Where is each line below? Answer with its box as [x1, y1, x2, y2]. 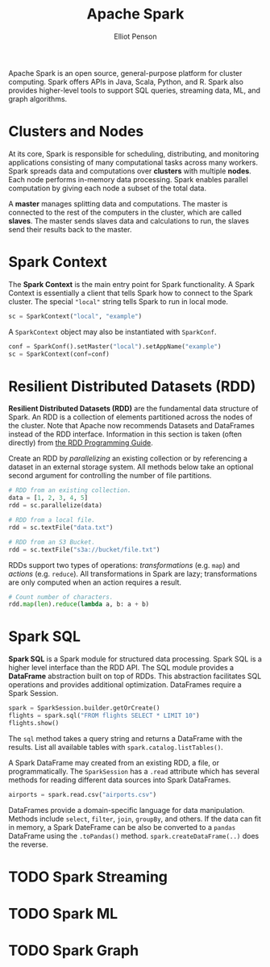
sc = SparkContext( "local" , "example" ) [8, 312, 143, 320]
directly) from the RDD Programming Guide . [8, 438, 153, 448]
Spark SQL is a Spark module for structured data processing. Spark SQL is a [8, 654, 262, 664]
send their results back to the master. [8, 224, 132, 234]
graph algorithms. [8, 94, 68, 103]
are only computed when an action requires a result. [8, 577, 182, 587]
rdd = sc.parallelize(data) [8, 502, 103, 510]
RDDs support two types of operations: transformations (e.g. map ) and [8, 560, 240, 569]
